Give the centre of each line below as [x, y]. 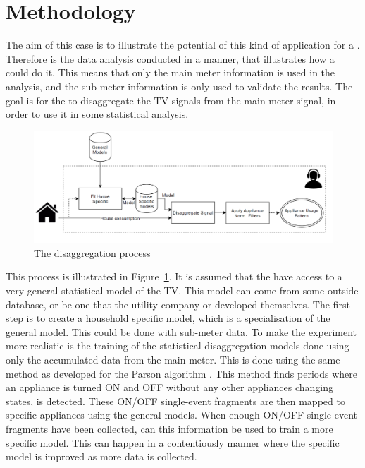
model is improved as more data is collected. [101, 456]
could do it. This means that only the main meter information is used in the [171, 72]
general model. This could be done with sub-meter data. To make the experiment [181, 331]
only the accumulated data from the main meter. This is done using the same [173, 360]
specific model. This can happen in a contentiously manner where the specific [173, 442]
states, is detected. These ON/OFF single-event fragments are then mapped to [175, 401]
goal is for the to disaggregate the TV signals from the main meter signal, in [171, 100]
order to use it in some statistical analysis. [97, 114]
